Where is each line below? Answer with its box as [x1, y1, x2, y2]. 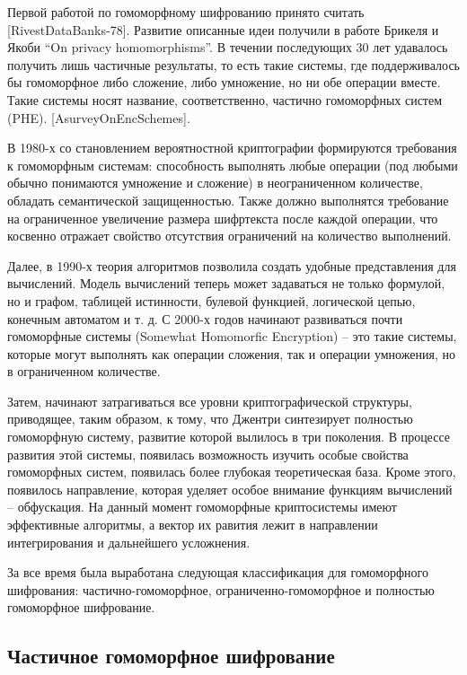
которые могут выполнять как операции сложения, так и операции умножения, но [7, 344, 455, 363]
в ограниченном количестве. [7, 362, 161, 381]
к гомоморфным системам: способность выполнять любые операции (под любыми [7, 155, 458, 174]
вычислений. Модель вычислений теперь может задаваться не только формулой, [7, 274, 445, 293]
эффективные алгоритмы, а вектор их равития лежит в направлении [7, 515, 378, 534]
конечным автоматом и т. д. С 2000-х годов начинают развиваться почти [7, 309, 403, 328]
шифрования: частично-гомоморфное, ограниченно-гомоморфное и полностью [7, 580, 435, 599]
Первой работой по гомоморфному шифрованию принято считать [7, 3, 365, 21]
